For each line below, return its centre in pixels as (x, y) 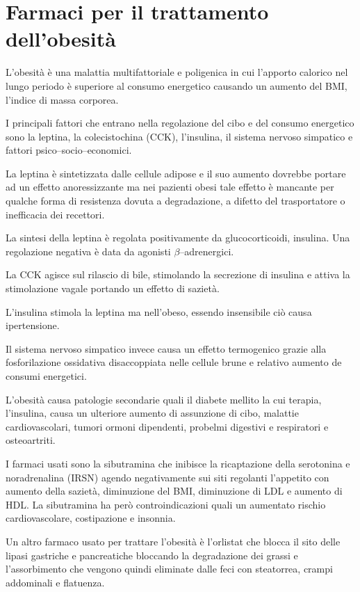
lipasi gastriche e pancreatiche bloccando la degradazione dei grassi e (152, 555)
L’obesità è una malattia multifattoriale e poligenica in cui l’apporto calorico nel (177, 72)
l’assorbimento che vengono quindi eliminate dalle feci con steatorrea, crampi (169, 569)
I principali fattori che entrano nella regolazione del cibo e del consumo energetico (180, 123)
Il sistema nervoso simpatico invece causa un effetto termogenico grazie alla (166, 348)
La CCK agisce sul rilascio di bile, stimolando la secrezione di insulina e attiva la (178, 274)
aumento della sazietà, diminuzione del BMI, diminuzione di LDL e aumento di (174, 491)
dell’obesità (61, 39)
